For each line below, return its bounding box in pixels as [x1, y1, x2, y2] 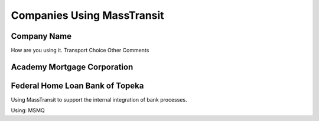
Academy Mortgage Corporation [11, 62, 134, 72]
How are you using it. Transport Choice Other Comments [11, 47, 149, 54]
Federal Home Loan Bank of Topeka [11, 80, 144, 90]
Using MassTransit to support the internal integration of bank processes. [11, 96, 187, 103]
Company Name [11, 31, 72, 41]
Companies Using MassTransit [11, 9, 165, 22]
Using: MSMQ [11, 107, 45, 114]
